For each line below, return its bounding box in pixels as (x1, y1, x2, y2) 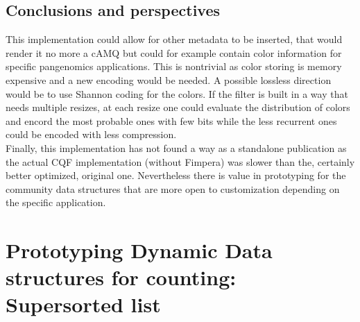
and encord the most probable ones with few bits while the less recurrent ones (6, 113, 337, 128)
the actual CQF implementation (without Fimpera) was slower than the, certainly (6, 154, 355, 169)
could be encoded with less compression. (6, 127, 177, 142)
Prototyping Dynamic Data (6, 236, 273, 264)
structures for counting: (6, 263, 237, 291)
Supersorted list (6, 290, 161, 319)
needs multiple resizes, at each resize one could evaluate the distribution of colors (6, 100, 350, 115)
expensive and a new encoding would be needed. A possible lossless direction (6, 72, 332, 87)
